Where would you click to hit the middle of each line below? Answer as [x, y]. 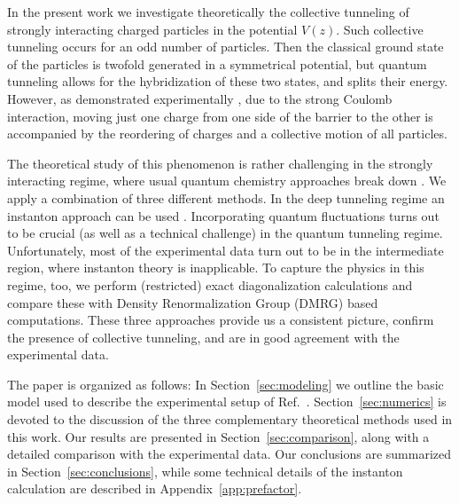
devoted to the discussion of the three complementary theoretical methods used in [230, 419]
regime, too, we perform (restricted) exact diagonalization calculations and [210, 284]
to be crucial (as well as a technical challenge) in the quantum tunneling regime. [225, 233]
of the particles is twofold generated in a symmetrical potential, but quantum [217, 63]
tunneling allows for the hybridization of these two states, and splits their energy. [228, 81]
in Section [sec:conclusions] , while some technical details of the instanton [205, 471]
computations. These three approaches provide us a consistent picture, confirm [221, 320]
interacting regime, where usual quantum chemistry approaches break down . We [227, 181]
